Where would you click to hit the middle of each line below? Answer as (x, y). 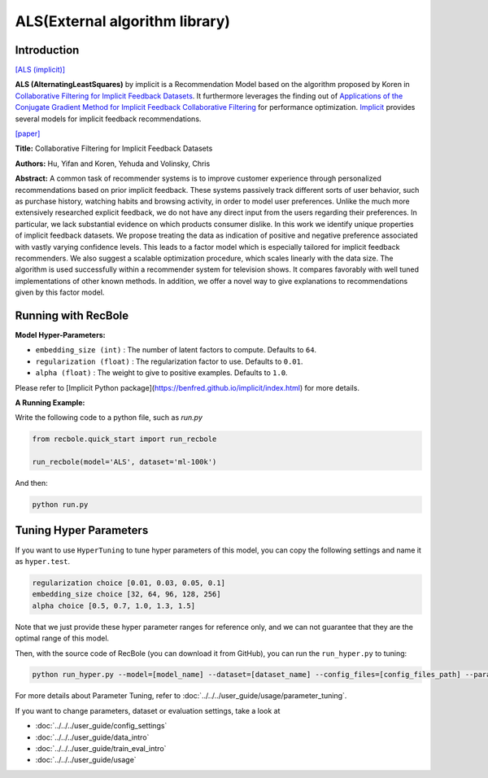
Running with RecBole (72, 315)
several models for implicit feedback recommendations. (108, 119)
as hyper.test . (43, 561)
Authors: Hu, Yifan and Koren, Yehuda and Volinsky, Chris (113, 164)
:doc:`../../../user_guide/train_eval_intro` (101, 749)
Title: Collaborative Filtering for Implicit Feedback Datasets (114, 149)
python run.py (60, 505)
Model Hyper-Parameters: (60, 335)
